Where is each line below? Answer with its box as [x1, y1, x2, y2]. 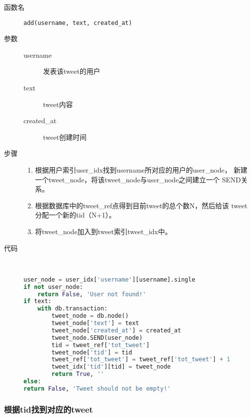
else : [23, 378, 41, 385]
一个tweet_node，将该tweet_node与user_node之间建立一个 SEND [35, 174, 241, 184]
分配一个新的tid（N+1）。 [35, 210, 116, 220]
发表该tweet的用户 [43, 66, 100, 76]
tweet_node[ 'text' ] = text [51, 320, 139, 327]
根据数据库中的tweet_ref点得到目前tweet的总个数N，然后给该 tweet [35, 200, 248, 210]
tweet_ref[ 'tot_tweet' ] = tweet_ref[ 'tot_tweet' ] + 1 [51, 356, 230, 363]
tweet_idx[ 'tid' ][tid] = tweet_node [51, 363, 171, 371]
